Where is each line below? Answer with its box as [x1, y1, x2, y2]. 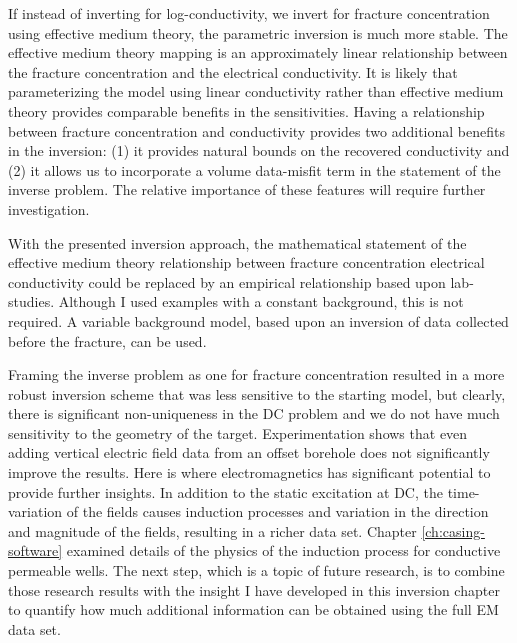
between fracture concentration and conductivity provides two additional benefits [8, 120, 505, 141]
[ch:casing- [421, 520, 485, 541]
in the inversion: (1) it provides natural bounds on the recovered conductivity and [8, 140, 510, 161]
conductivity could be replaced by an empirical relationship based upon [8, 271, 446, 292]
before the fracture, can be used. [8, 330, 207, 351]
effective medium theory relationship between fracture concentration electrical [8, 252, 485, 273]
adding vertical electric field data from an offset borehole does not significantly [8, 442, 490, 463]
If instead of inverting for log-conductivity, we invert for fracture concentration [8, 3, 490, 23]
